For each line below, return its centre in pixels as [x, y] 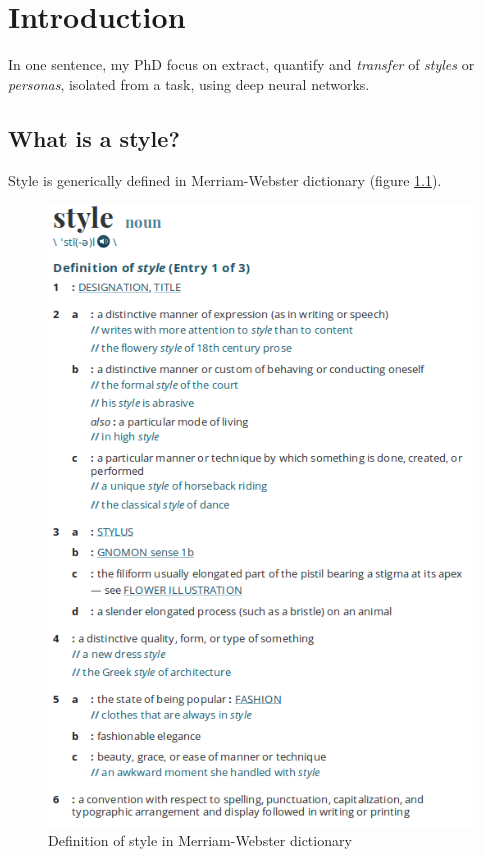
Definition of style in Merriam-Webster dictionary [200, 840]
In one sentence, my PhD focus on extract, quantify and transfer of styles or [241, 64]
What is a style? [94, 137]
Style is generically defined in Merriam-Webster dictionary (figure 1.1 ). [225, 179]
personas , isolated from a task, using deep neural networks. [189, 83]
